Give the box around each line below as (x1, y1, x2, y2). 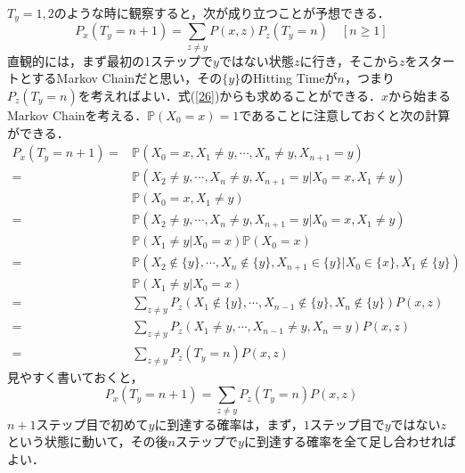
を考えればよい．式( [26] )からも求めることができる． (77, 86, 382, 104)
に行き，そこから (299, 51, 399, 69)
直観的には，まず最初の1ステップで (7, 51, 213, 69)
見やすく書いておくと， (7, 367, 143, 386)
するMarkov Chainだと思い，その (31, 69, 223, 87)
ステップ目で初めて (36, 414, 149, 433)
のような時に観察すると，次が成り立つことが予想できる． (53, 4, 390, 21)
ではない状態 (218, 51, 294, 69)
